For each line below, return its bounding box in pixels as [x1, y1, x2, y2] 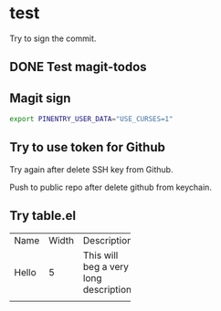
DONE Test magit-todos [9, 59, 148, 75]
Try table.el [9, 208, 76, 223]
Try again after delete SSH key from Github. [9, 163, 174, 175]
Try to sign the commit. [9, 33, 97, 44]
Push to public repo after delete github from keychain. [9, 181, 213, 192]
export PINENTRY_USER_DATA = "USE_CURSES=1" [9, 115, 174, 124]
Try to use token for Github [9, 140, 166, 155]
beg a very [82, 260, 130, 273]
